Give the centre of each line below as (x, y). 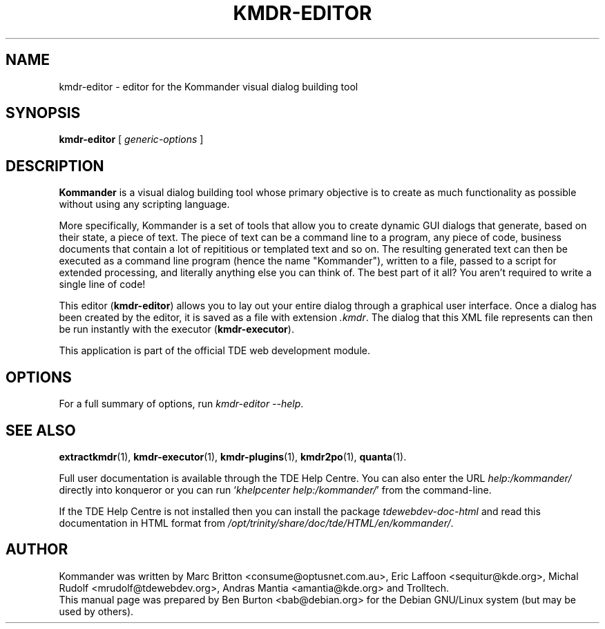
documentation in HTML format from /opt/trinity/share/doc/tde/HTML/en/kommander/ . (256, 523)
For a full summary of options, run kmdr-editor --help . (181, 404)
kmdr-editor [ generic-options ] (131, 139)
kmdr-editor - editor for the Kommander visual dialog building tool (209, 86)
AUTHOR (37, 550)
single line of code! (102, 284)
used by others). (96, 611)
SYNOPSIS (43, 113)
